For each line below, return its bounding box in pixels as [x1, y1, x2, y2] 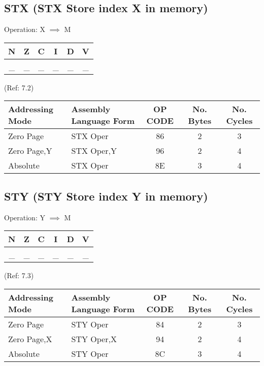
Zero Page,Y [8, 145, 52, 157]
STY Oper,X [71, 332, 117, 345]
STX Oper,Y [71, 145, 117, 157]
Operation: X [4, 24, 45, 35]
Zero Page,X [8, 332, 52, 345]
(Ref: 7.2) [4, 82, 34, 92]
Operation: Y [4, 212, 45, 222]
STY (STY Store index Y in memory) [4, 188, 208, 204]
